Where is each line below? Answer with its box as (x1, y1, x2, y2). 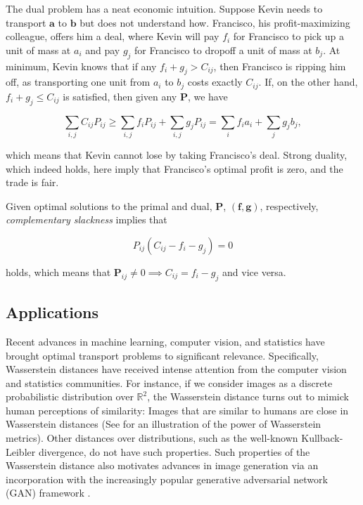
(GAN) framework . (6, 485, 91, 500)
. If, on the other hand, (258, 74, 358, 89)
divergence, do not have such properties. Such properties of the (38, 444, 310, 459)
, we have (187, 88, 228, 103)
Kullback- (301, 431, 343, 445)
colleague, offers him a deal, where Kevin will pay (6, 29, 219, 44)
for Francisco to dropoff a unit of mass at (134, 42, 312, 57)
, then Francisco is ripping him (213, 58, 346, 73)
